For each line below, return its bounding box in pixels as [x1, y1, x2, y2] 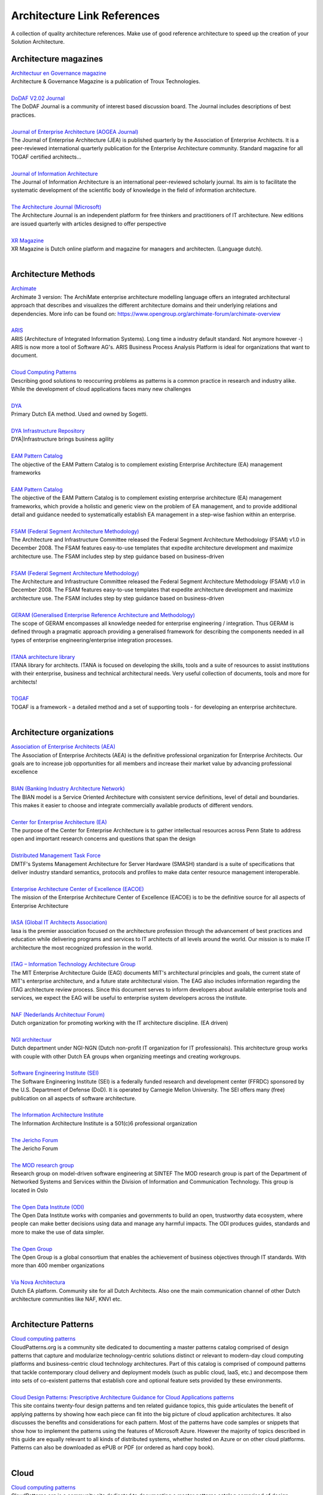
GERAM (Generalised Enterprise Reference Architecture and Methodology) [11, 611, 196, 618]
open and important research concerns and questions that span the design [11, 835, 196, 843]
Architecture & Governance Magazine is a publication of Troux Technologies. [11, 78, 200, 85]
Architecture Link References [11, 9, 160, 22]
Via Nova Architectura [11, 1279, 66, 1286]
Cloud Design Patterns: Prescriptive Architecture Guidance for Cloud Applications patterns [11, 1393, 234, 1401]
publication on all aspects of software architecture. [11, 1094, 137, 1102]
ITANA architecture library [11, 653, 75, 660]
